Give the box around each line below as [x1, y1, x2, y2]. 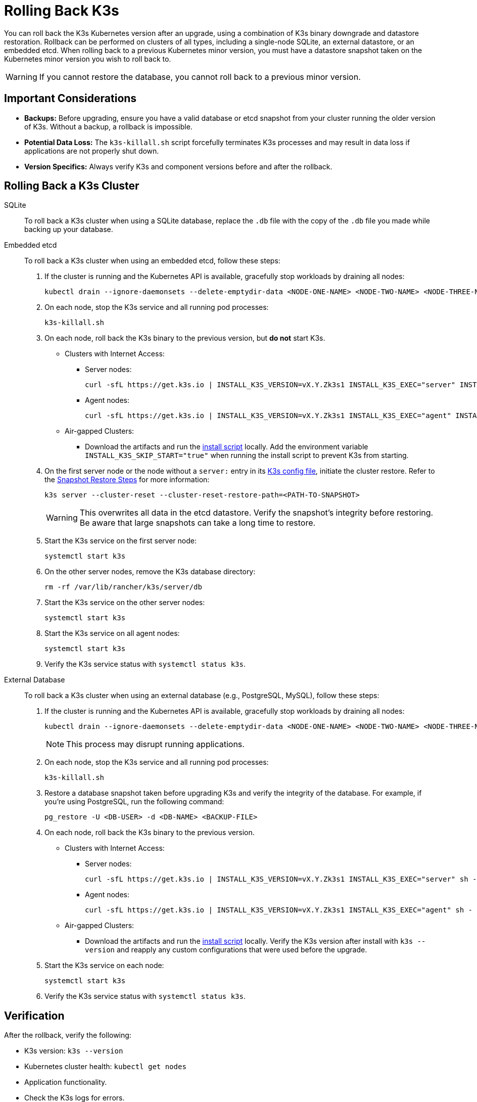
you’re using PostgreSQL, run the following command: [44, 797, 224, 806]
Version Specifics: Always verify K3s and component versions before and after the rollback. [24, 162, 332, 171]
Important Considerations [4, 92, 137, 105]
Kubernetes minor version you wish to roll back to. [4, 54, 171, 63]
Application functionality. [24, 1078, 107, 1087]
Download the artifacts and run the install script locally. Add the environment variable [85, 442, 368, 451]
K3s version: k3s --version [24, 1046, 123, 1055]
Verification [4, 1009, 65, 1022]
